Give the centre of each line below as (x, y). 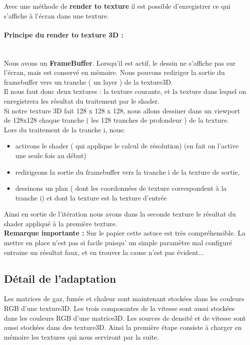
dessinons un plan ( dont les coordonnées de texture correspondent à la (121, 188)
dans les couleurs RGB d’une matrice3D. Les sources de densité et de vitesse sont (125, 318)
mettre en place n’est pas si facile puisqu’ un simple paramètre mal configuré (118, 243)
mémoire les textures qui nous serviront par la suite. (82, 336)
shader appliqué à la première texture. (61, 223)
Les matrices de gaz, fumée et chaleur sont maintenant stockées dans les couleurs (124, 299)
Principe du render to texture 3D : (64, 34)
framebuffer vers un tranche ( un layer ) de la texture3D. (89, 82)
